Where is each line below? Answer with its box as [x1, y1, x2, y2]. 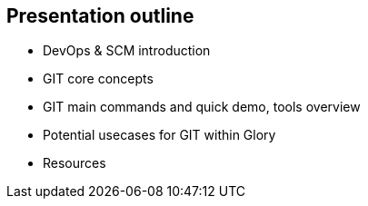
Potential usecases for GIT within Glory [43, 127, 276, 143]
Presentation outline [6, 5, 194, 27]
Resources [43, 155, 106, 172]
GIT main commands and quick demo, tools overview [43, 99, 361, 115]
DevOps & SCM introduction [43, 43, 211, 59]
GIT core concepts [43, 71, 154, 87]
